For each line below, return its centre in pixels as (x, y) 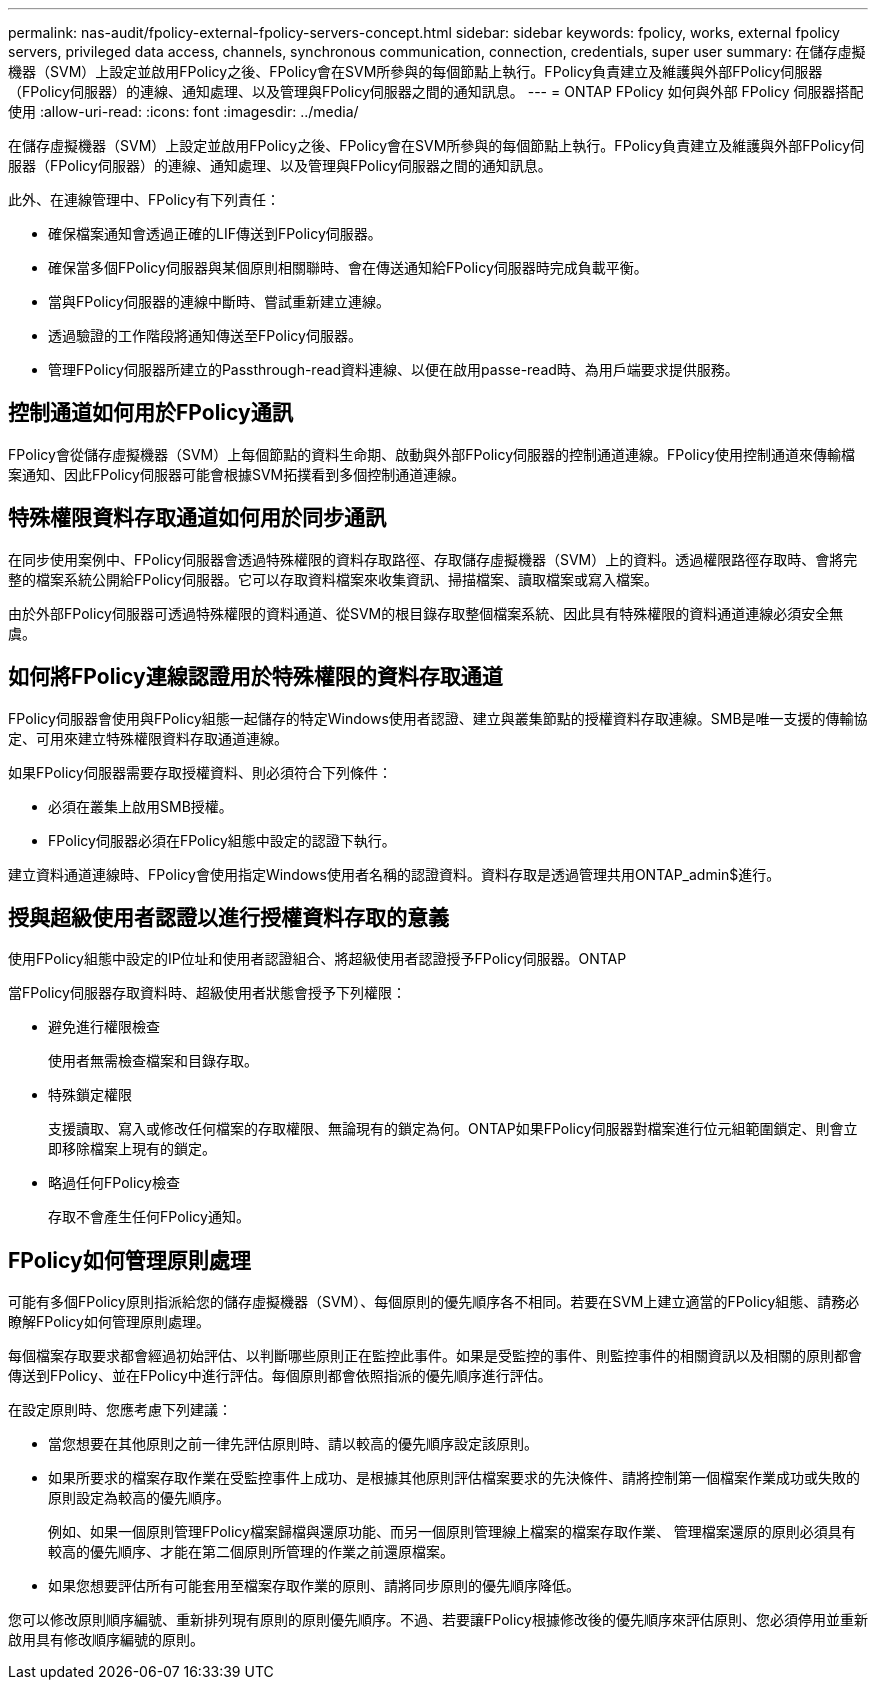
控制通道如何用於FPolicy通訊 (150, 413)
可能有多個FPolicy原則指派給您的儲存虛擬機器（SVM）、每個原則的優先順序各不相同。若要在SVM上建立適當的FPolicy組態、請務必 (434, 1302)
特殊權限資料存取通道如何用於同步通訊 (197, 518)
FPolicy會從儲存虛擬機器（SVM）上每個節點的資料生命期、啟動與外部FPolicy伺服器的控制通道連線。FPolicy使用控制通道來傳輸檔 (431, 454)
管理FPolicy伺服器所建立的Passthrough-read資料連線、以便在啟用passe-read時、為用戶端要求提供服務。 (393, 369)
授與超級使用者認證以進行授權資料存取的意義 (228, 917)
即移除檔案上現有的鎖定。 (132, 1149)
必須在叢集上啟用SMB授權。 (140, 806)
